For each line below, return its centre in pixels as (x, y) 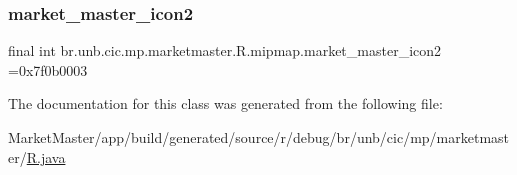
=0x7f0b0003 (48, 69)
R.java (46, 156)
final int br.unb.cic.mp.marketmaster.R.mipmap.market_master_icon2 (225, 50)
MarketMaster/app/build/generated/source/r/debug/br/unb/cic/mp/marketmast (259, 137)
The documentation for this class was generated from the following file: (225, 103)
